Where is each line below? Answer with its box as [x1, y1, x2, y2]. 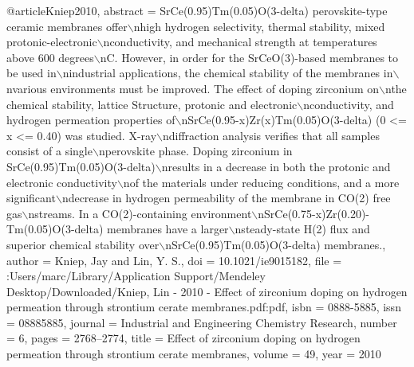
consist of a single [6, 143, 93, 159]
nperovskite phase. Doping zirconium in [98, 143, 293, 159]
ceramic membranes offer [6, 18, 128, 34]
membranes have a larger [106, 221, 229, 237]
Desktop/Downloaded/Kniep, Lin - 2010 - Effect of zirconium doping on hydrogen [6, 283, 408, 299]
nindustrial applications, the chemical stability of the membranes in [62, 64, 393, 81]
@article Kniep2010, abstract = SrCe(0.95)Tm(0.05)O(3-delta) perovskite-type [6, 2, 388, 18]
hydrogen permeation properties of [6, 111, 175, 128]
